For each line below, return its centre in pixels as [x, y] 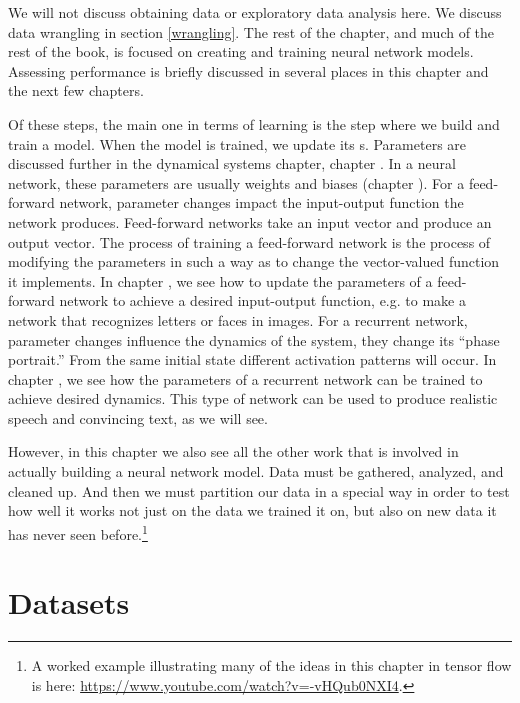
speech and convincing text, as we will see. [138, 417]
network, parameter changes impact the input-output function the [261, 202]
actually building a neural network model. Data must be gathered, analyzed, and [256, 471]
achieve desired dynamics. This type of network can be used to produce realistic [253, 398]
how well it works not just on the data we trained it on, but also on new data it [252, 510]
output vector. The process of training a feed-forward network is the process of [249, 241]
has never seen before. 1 [78, 532]
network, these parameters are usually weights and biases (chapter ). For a [236, 182]
